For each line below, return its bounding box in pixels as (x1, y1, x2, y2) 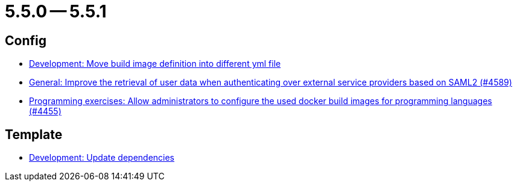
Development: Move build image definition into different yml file (29, 58, 281, 69)
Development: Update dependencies (29, 152, 175, 163)
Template (5, 126, 63, 142)
